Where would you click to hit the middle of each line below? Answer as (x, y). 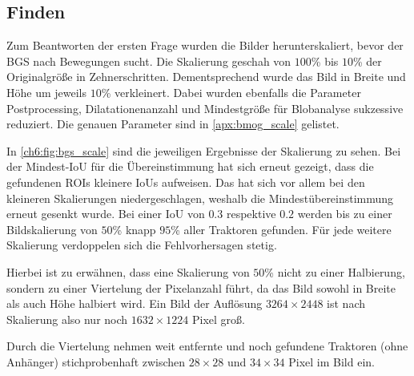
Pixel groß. (218, 319)
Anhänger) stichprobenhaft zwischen (96, 361)
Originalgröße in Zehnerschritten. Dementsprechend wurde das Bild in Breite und (206, 77)
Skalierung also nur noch (67, 319)
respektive (251, 214)
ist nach (346, 303)
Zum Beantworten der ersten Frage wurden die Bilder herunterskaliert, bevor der (205, 45)
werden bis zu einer (345, 214)
